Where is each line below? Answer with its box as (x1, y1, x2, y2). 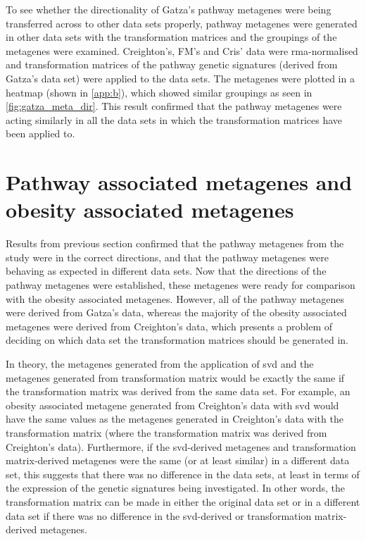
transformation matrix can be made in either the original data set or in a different (6, 494, 360, 509)
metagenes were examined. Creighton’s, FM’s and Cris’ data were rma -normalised (6, 43, 358, 58)
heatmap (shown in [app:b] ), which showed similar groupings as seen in (6, 85, 313, 99)
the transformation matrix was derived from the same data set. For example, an (6, 384, 351, 399)
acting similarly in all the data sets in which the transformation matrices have (6, 112, 343, 127)
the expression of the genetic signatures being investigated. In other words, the (6, 480, 346, 495)
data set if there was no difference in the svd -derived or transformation (6, 508, 312, 523)
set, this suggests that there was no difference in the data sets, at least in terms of (6, 466, 360, 481)
